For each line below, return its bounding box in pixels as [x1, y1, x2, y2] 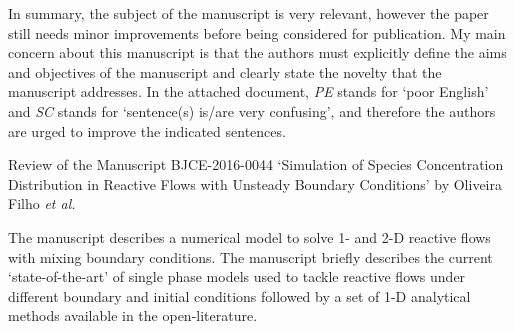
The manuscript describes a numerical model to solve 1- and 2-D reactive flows [8, 226, 491, 247]
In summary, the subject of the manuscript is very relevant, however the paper [8, 3, 489, 23]
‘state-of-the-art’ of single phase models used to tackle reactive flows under [8, 266, 466, 287]
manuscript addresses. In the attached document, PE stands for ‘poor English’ [8, 81, 489, 102]
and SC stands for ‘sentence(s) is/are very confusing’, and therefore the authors [8, 100, 496, 121]
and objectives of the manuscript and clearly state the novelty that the [8, 61, 442, 82]
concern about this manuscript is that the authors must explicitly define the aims [8, 42, 507, 63]
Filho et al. [8, 193, 76, 214]
